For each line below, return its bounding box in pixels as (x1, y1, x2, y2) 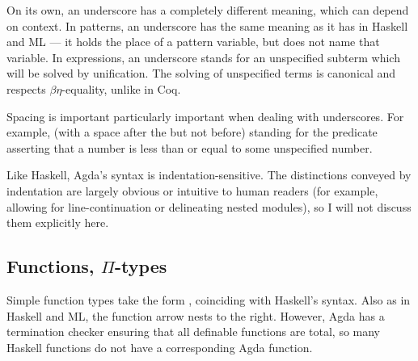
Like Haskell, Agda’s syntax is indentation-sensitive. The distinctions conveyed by (6, 166, 412, 183)
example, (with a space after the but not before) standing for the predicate (6, 124, 378, 141)
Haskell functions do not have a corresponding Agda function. (6, 338, 313, 355)
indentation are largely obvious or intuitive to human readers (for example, (6, 182, 378, 199)
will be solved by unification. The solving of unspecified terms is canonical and (6, 65, 396, 82)
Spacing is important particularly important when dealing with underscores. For (6, 107, 404, 124)
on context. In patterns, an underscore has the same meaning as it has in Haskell (6, 17, 408, 34)
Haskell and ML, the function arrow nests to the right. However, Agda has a (6, 307, 385, 324)
